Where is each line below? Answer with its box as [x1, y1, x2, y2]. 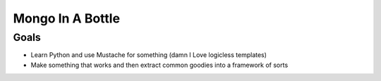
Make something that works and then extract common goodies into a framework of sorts [30, 61, 289, 69]
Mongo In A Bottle [13, 11, 120, 26]
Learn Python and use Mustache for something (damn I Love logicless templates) [30, 51, 267, 59]
